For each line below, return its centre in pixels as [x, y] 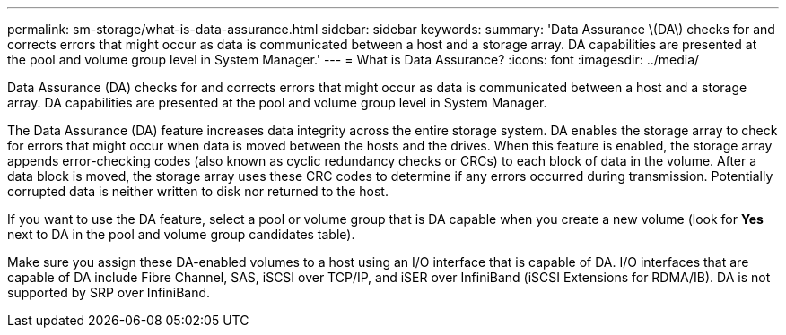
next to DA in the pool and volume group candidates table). [181, 234]
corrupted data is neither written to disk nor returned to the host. [198, 191]
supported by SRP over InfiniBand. [109, 292]
